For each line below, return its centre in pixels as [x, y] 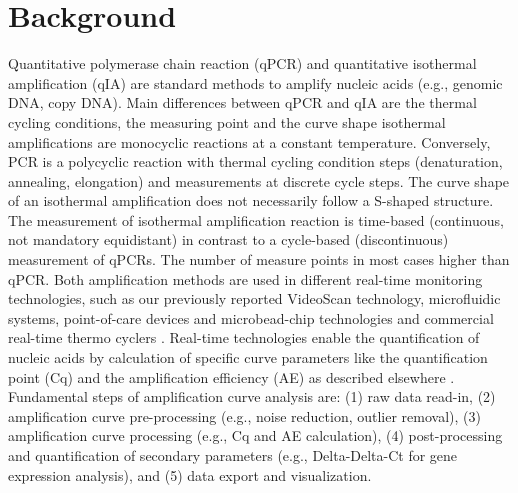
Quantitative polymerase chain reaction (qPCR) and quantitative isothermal [242, 63]
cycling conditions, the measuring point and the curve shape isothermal [227, 121]
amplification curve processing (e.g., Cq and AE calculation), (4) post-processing [255, 435]
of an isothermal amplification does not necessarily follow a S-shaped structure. [251, 200]
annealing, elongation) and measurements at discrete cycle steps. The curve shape [259, 180]
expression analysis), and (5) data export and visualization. [190, 474]
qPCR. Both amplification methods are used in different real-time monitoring [245, 278]
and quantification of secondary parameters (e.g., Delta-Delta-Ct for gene [233, 455]
